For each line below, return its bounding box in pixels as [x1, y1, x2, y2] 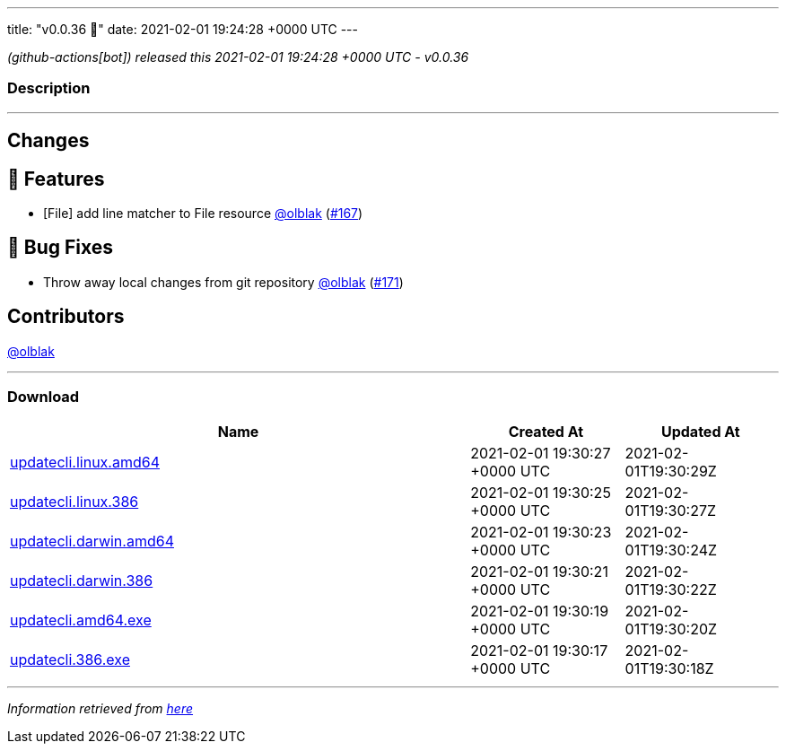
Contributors [7, 305, 125, 328]
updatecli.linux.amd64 [10, 453, 161, 472]
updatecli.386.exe [10, 651, 130, 669]
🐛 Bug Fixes [7, 236, 114, 259]
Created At [508, 423, 584, 441]
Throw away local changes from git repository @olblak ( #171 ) [43, 274, 404, 290]
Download [7, 388, 80, 406]
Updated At [660, 423, 740, 441]
